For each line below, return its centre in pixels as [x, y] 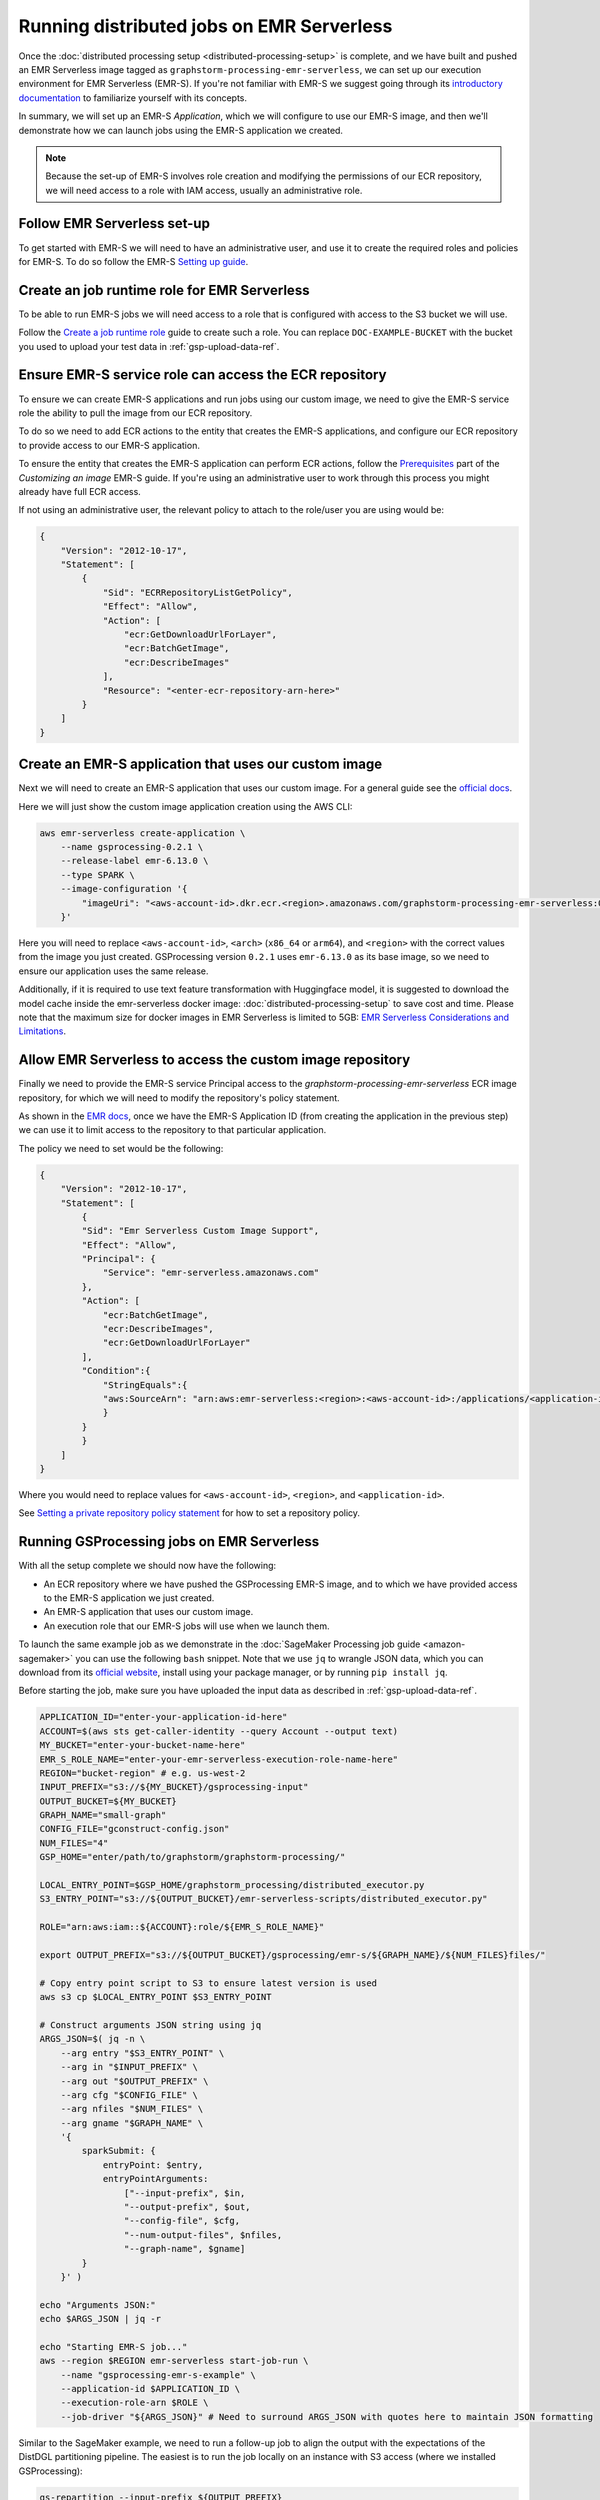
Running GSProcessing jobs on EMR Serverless [169, 1541]
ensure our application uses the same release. [113, 971]
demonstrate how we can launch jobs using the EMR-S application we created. [181, 130]
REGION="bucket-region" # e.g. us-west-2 [142, 1773]
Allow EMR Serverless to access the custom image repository [214, 1060]
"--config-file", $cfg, [181, 2221]
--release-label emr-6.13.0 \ [134, 861]
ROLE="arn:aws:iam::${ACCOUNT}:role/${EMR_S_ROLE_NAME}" [182, 1927]
